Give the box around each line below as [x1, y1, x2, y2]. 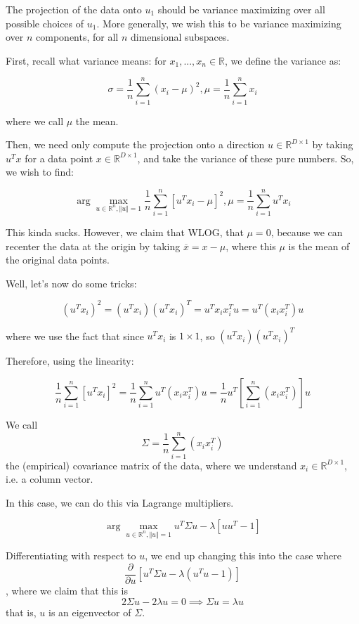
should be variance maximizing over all [157, 2, 325, 16]
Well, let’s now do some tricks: [6, 275, 137, 290]
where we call [6, 113, 64, 128]
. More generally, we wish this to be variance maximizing [96, 15, 341, 30]
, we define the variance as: [225, 53, 341, 67]
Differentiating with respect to [6, 548, 136, 563]
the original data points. [6, 252, 110, 267]
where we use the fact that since [6, 328, 144, 343]
